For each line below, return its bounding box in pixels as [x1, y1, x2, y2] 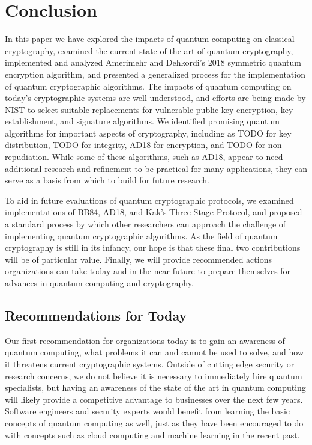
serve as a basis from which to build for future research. [5, 174, 209, 186]
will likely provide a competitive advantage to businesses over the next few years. [5, 393, 303, 405]
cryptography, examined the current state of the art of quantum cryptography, [5, 44, 293, 57]
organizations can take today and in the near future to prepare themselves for [5, 265, 291, 277]
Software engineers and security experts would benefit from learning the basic [5, 405, 290, 417]
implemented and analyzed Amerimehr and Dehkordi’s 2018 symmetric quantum [5, 56, 302, 69]
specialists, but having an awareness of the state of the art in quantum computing [5, 381, 306, 394]
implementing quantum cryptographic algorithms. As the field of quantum [5, 229, 278, 242]
